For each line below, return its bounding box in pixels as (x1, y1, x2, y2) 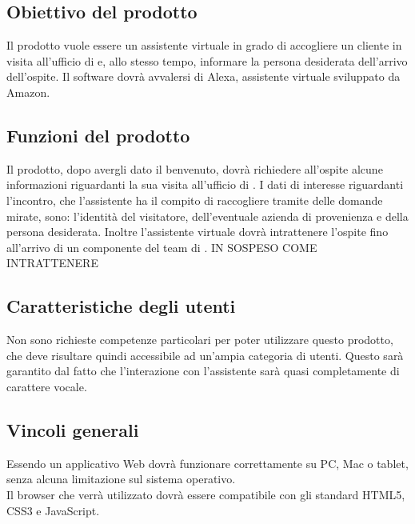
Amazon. (6, 83, 50, 100)
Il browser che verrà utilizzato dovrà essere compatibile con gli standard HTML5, (6, 486, 405, 502)
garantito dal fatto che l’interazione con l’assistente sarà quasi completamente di (6, 362, 400, 379)
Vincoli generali (6, 417, 139, 442)
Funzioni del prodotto (6, 122, 190, 147)
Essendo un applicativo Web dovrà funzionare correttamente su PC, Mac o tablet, (6, 454, 409, 471)
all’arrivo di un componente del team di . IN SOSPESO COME (6, 238, 317, 255)
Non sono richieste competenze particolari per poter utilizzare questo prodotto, (6, 331, 393, 348)
